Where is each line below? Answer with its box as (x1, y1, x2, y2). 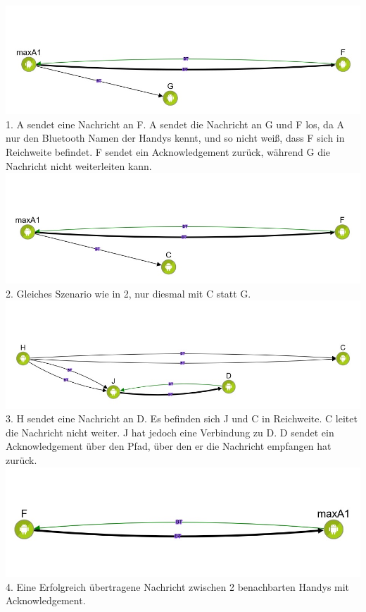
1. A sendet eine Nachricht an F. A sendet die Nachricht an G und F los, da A (6, 116, 345, 131)
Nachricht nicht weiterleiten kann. (6, 158, 152, 173)
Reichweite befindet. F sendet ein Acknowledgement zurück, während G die (6, 144, 331, 159)
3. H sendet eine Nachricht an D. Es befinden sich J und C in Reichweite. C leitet (6, 411, 358, 426)
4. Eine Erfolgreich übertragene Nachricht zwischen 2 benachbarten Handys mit (6, 579, 350, 594)
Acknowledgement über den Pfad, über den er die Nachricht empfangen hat (6, 439, 332, 453)
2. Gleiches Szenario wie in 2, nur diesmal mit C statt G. (6, 286, 251, 300)
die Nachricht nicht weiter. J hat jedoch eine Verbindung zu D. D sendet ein (6, 424, 334, 439)
